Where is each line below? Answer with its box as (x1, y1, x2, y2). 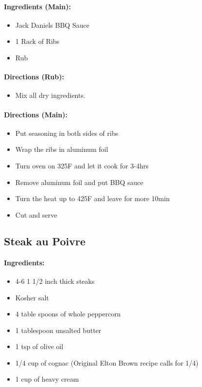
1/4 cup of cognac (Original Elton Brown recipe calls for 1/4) (15, 357, 199, 368)
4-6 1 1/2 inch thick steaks (15, 276, 95, 286)
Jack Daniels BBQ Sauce (15, 19, 89, 30)
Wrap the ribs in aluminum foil (15, 144, 108, 154)
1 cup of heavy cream (15, 374, 79, 384)
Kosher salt (15, 292, 49, 302)
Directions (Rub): (4, 72, 64, 82)
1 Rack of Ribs (15, 36, 60, 46)
